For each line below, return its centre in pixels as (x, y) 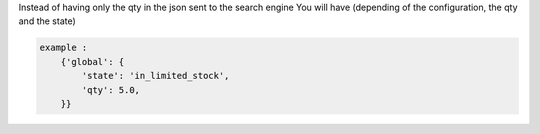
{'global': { (92, 61)
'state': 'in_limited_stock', (155, 76)
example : (63, 48)
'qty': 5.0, (110, 89)
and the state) (47, 21)
